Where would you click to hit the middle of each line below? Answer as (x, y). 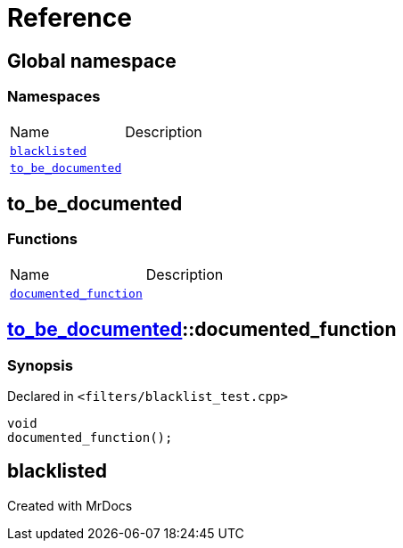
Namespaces (54, 97)
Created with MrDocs (70, 505)
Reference (70, 18)
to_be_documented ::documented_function (202, 330)
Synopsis (40, 365)
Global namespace (92, 61)
